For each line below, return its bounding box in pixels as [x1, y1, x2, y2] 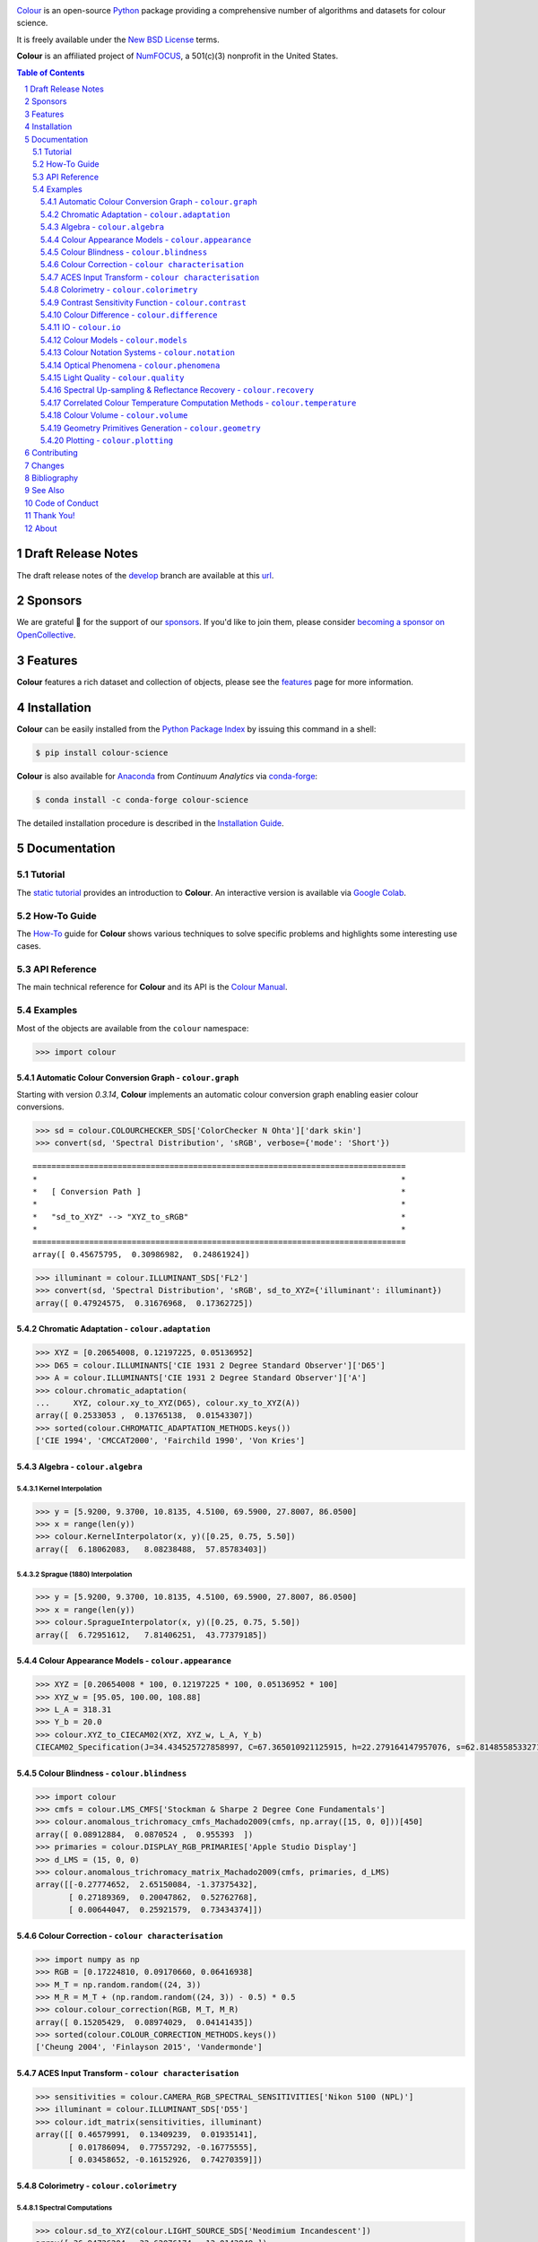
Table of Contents [16, 67, 85, 78]
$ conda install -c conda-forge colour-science [35, 795, 248, 804]
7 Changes [24, 460, 65, 471]
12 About [24, 523, 57, 534]
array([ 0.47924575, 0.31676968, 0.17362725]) [35, 1298, 254, 1308]
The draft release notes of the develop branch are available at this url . [16, 569, 274, 580]
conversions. [16, 1101, 65, 1112]
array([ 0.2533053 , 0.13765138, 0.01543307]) [35, 1411, 254, 1421]
